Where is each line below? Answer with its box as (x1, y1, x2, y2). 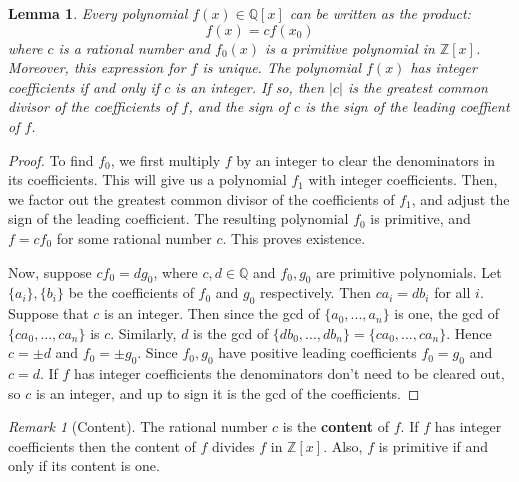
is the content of (282, 416, 390, 437)
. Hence (446, 322, 492, 343)
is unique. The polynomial (202, 57, 362, 78)
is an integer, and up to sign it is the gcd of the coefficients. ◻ (35, 382, 420, 403)
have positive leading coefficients (218, 342, 417, 363)
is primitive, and (370, 208, 471, 229)
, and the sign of (188, 96, 289, 117)
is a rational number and (58, 37, 210, 58)
